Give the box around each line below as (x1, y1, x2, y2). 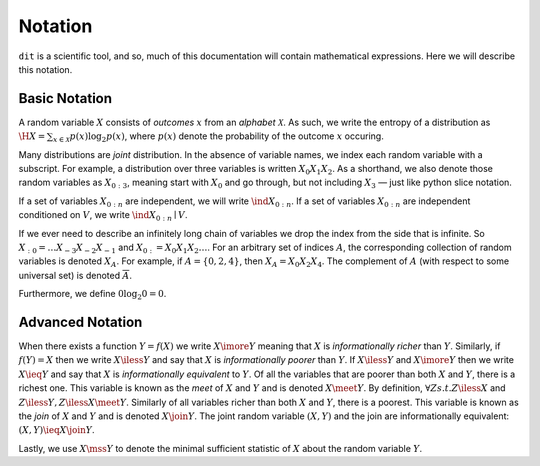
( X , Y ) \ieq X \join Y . (18, 424, 95, 436)
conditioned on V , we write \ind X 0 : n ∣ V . (18, 209, 188, 223)
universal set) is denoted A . (18, 269, 132, 281)
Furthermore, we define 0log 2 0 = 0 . (18, 288, 167, 302)
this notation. (18, 63, 73, 75)
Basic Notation (18, 90, 113, 107)
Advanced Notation (18, 313, 143, 330)
